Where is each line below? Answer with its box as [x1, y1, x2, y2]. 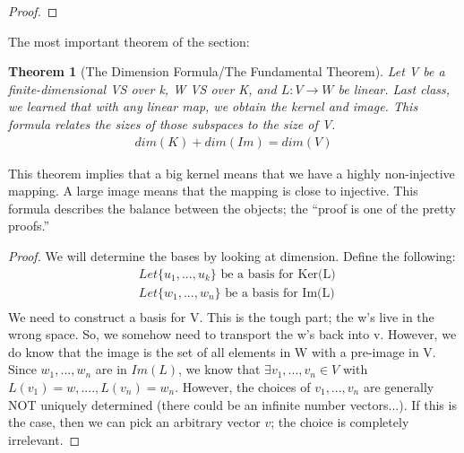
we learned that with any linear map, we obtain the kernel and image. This [8, 97, 418, 116]
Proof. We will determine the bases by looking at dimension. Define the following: [8, 246, 456, 265]
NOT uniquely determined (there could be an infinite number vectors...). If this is [8, 395, 457, 414]
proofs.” [8, 216, 50, 235]
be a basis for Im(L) [225, 286, 335, 300]
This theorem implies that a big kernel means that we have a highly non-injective [8, 163, 455, 182]
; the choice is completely [271, 413, 409, 431]
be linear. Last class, [338, 79, 451, 98]
